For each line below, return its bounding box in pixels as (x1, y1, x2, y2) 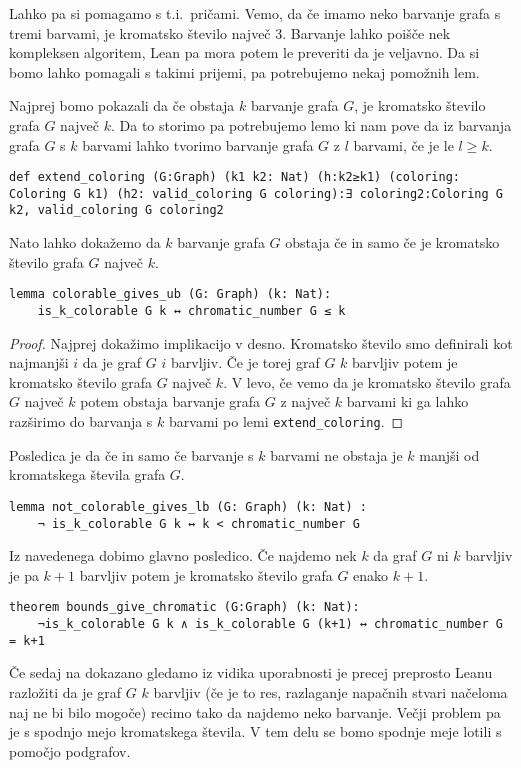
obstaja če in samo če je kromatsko (285, 232, 500, 253)
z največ (280, 391, 331, 412)
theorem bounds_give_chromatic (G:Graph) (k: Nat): (9, 600, 360, 615)
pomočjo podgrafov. (9, 740, 131, 761)
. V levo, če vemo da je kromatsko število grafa (223, 371, 511, 392)
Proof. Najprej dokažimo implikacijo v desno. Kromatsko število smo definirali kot (9, 332, 513, 353)
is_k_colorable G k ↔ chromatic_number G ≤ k (37, 303, 346, 318)
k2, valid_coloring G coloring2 (9, 203, 224, 218)
